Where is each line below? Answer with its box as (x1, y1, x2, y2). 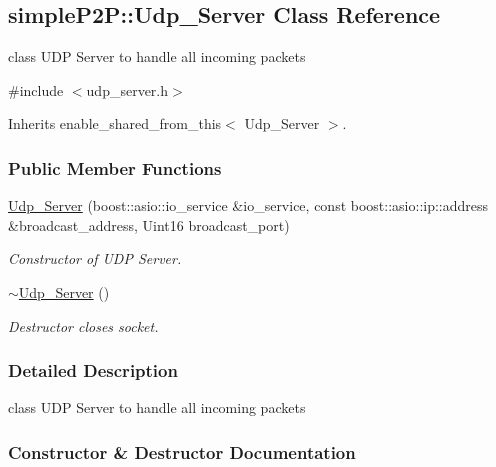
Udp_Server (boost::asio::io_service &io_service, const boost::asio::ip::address (8, 195, 489, 216)
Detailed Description (8, 358, 178, 383)
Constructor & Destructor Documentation (8, 439, 356, 464)
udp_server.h (86, 79, 169, 100)
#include (8, 79, 64, 100)
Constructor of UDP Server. (8, 248, 182, 269)
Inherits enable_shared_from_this (8, 113, 222, 134)
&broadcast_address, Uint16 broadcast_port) (8, 214, 290, 235)
